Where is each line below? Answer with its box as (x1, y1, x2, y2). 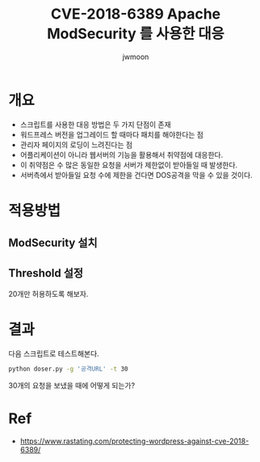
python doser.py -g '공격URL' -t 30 (8, 365, 128, 373)
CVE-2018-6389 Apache (51, 5, 220, 23)
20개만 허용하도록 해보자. (8, 289, 89, 299)
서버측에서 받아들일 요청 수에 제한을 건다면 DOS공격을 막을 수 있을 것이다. (19, 170, 253, 180)
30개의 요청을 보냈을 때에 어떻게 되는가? (8, 380, 136, 390)
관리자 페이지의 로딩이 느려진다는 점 (19, 139, 133, 150)
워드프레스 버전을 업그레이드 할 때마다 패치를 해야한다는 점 (19, 129, 204, 139)
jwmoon (122, 52, 149, 61)
